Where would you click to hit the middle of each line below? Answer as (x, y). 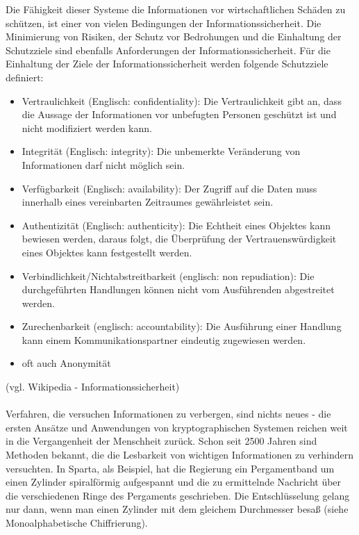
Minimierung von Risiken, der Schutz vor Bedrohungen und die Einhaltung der (174, 36)
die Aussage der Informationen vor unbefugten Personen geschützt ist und (179, 114)
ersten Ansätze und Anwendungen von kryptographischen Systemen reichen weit (177, 427)
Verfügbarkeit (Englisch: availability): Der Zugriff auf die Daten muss (169, 188)
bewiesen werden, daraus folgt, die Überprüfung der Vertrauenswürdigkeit (179, 239)
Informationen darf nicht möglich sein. (103, 164)
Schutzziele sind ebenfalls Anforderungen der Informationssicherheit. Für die (168, 50)
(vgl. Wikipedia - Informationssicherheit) (93, 387)
